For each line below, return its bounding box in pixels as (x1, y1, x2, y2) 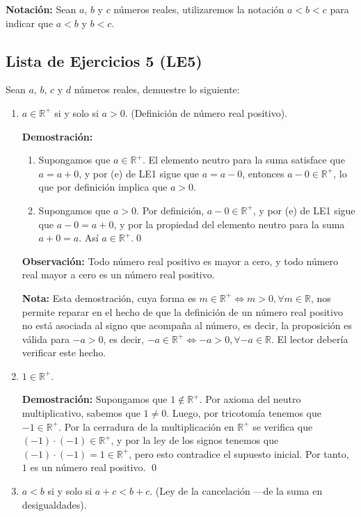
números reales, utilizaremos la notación (113, 2, 284, 16)
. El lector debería (271, 331, 348, 346)
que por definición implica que (38, 180, 168, 194)
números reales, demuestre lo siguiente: (74, 82, 240, 97)
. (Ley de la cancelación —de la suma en (150, 484, 323, 498)
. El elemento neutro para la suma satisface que (142, 152, 345, 167)
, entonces (242, 166, 284, 180)
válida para (22, 331, 70, 346)
